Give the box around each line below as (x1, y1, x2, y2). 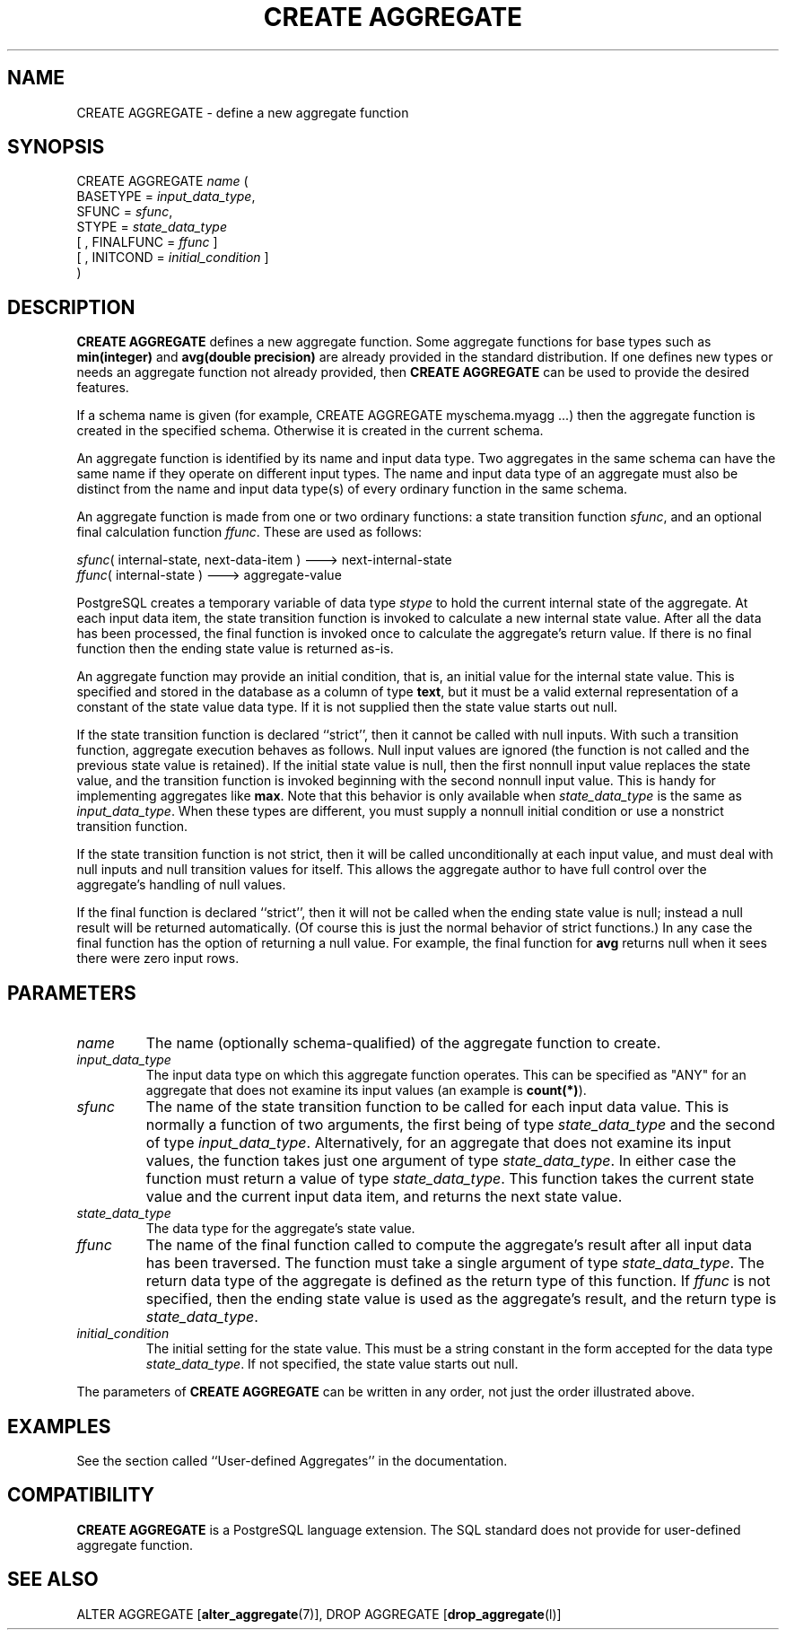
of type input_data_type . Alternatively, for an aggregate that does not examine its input (145, 1134, 731, 1152)
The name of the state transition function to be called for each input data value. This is (145, 1098, 729, 1116)
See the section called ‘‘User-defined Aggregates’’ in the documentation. (76, 1452, 508, 1468)
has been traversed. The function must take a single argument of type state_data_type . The (145, 1254, 764, 1273)
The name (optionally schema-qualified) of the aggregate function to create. (145, 1034, 661, 1053)
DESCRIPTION (7, 295, 135, 319)
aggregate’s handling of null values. (76, 877, 286, 893)
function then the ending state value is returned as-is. (76, 641, 394, 657)
